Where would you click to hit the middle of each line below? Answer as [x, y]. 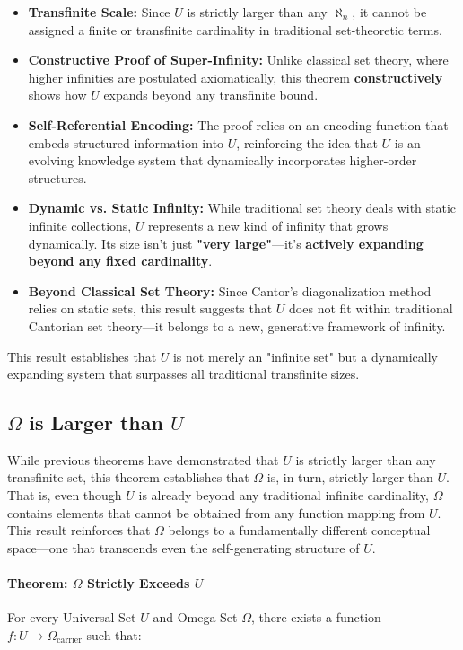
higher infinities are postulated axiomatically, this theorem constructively [236, 77]
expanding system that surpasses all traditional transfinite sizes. [183, 374]
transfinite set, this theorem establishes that [128, 477]
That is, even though [65, 495]
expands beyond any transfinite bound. [211, 95]
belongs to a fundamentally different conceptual [299, 530]
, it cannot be [389, 12]
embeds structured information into [126, 142]
